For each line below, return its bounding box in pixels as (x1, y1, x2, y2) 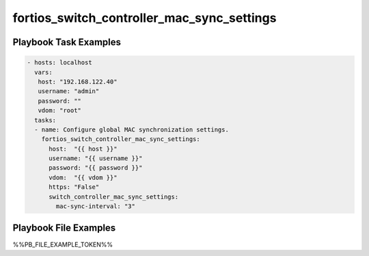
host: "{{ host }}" (49, 144, 118, 153)
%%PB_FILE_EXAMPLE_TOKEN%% (12, 240, 113, 248)
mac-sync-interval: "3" (55, 203, 136, 210)
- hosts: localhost (27, 59, 92, 66)
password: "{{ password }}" (49, 164, 143, 172)
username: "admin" (38, 88, 100, 95)
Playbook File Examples (12, 222, 116, 234)
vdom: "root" (38, 107, 82, 114)
